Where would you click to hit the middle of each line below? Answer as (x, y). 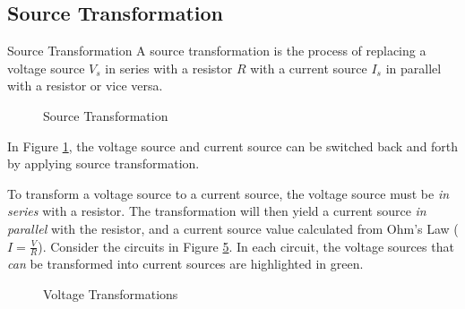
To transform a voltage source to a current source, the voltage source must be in (228, 193)
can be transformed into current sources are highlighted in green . (185, 264)
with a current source (309, 68)
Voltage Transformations (111, 293)
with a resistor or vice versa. (85, 86)
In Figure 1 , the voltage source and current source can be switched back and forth (233, 146)
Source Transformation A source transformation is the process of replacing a (217, 51)
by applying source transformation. (103, 163)
